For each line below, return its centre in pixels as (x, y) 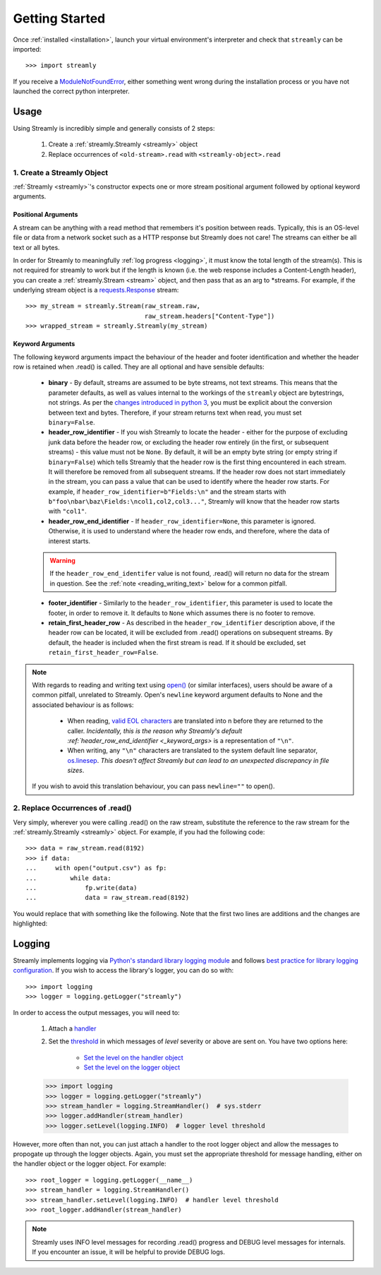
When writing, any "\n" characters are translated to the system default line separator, (192, 751)
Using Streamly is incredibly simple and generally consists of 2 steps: (114, 129)
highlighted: (30, 924)
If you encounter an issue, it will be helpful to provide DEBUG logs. (128, 1252)
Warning (62, 561)
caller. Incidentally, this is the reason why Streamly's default (155, 730)
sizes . (76, 771)
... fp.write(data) (81, 888)
